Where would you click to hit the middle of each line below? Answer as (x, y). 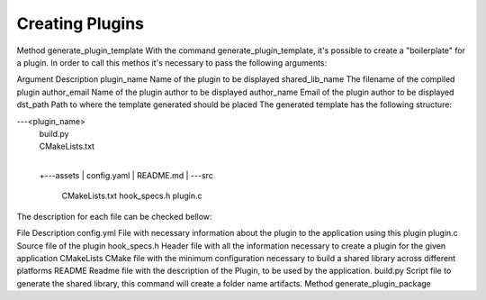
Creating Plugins (80, 23)
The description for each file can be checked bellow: (114, 216)
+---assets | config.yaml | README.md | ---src (126, 176)
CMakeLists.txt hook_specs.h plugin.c (132, 196)
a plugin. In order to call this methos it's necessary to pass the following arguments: (172, 62)
